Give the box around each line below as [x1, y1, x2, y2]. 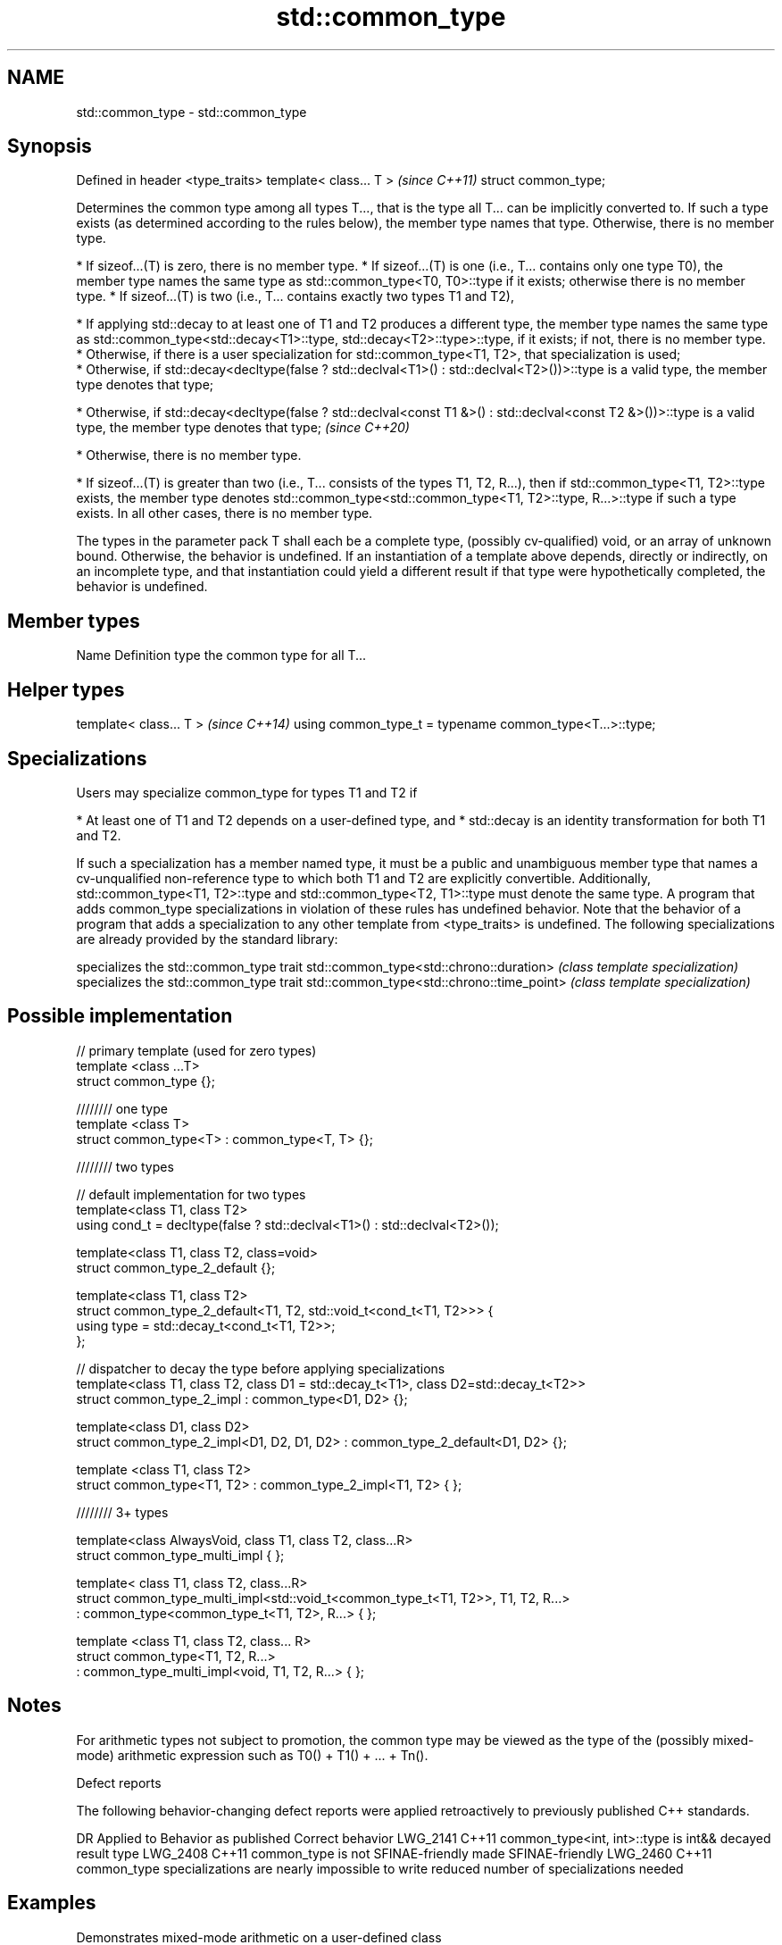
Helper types [7, 678, 125, 701]
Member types [7, 609, 140, 632]
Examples [7, 1891, 96, 1915]
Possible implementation [7, 1005, 233, 1028]
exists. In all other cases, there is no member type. [76, 505, 373, 522]
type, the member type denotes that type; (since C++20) [76, 420, 410, 436]
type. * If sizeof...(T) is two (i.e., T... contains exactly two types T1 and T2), [76, 288, 515, 305]
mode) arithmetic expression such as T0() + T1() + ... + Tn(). [76, 1747, 428, 1763]
